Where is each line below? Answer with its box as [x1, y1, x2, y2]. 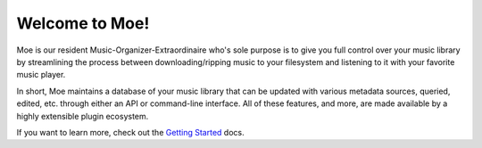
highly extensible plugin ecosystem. [16, 111, 149, 121]
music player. [16, 70, 66, 80]
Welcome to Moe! [16, 13, 150, 33]
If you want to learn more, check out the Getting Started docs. [16, 127, 245, 137]
